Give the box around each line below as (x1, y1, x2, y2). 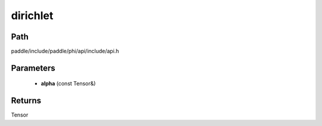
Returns (11, 96, 42, 106)
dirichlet (11, 9, 54, 22)
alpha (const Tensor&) (41, 80, 96, 87)
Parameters (11, 63, 55, 73)
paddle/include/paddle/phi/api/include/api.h (11, 48, 119, 55)
